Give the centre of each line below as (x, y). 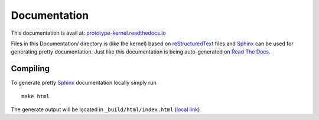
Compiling (30, 69)
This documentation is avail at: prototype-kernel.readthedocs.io (89, 33)
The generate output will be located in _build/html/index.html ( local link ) (105, 109)
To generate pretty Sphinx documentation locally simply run (84, 83)
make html (35, 96)
